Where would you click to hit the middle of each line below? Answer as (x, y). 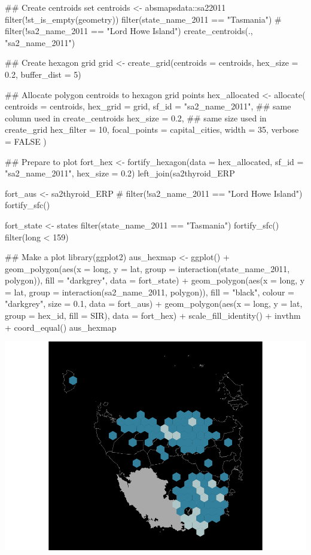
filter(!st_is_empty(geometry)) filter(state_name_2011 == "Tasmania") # (143, 19)
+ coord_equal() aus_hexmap (61, 327)
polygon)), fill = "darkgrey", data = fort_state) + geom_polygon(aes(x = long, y (155, 280)
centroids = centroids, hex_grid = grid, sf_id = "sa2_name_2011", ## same (148, 106)
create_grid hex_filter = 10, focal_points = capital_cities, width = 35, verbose (152, 129)
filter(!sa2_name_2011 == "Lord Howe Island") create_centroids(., (129, 31)
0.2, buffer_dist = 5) (43, 74)
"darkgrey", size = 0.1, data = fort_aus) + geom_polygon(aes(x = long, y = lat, (154, 304)
